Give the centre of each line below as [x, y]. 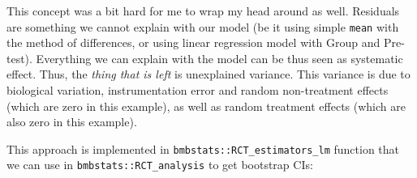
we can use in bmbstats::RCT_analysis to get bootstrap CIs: [160, 165]
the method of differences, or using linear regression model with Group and [193, 42]
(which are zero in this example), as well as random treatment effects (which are [206, 106]
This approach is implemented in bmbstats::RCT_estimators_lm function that [203, 148]
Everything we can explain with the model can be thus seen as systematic [219, 58]
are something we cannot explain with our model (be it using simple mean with [203, 26]
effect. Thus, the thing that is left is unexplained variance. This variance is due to [208, 74]
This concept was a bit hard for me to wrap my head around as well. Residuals [203, 11]
